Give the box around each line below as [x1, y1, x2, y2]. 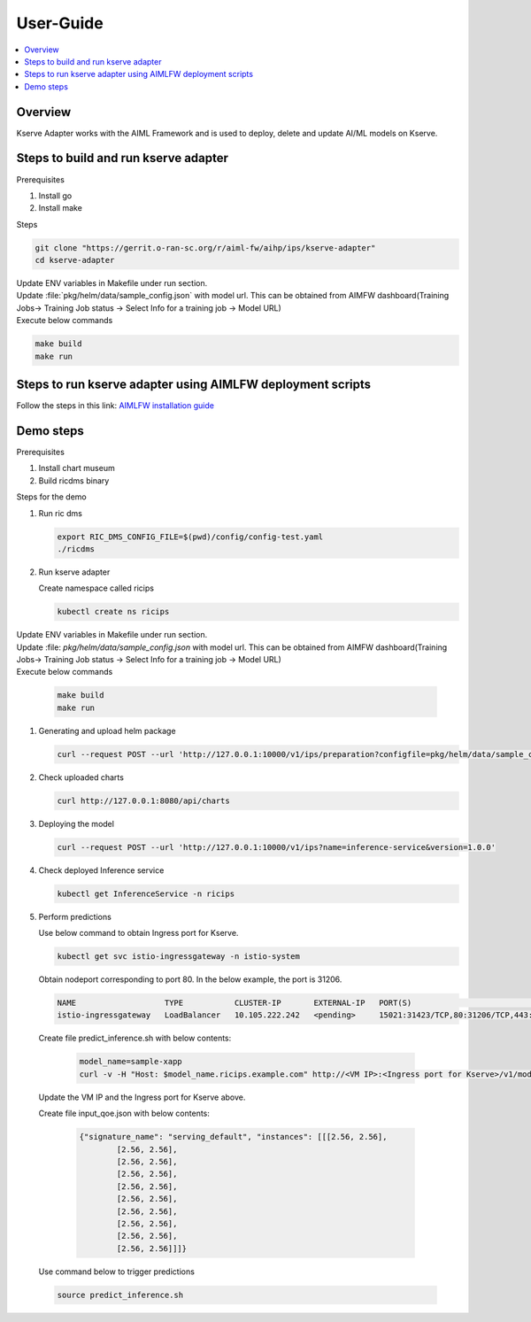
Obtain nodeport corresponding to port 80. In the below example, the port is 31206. [38, 974, 342, 985]
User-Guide [16, 13, 104, 33]
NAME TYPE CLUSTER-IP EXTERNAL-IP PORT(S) [57, 998, 412, 1009]
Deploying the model [38, 818, 115, 829]
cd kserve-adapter [35, 255, 115, 266]
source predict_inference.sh [57, 1289, 184, 1300]
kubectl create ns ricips [57, 607, 170, 617]
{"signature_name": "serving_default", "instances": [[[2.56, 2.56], [79, 1132, 388, 1142]
